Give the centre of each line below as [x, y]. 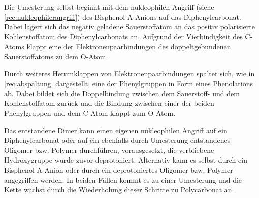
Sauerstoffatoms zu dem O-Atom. [56, 56]
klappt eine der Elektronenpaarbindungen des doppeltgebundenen [129, 46]
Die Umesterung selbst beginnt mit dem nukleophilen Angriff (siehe [109, 7]
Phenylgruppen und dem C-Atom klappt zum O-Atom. [90, 113]
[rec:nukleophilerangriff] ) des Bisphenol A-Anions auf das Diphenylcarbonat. [123, 16]
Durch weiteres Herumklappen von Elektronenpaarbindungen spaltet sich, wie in [129, 73]
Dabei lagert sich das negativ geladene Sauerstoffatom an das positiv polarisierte [129, 27]
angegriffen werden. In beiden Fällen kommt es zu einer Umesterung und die [123, 180]
